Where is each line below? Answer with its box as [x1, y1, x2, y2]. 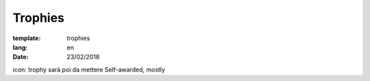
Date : [12, 53, 29, 61]
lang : [12, 43, 28, 51]
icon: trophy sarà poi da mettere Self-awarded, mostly [12, 65, 166, 74]
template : [12, 34, 41, 42]
